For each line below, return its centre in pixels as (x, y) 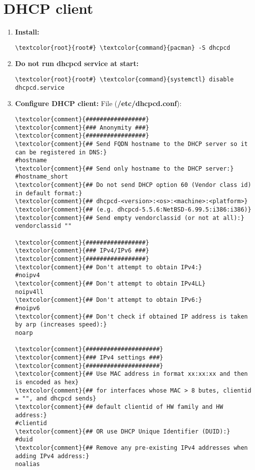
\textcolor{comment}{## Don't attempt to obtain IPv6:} (109, 300)
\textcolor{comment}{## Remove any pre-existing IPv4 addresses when (131, 448)
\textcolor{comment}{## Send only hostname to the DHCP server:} (124, 168)
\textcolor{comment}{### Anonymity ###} (82, 127)
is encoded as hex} (47, 382)
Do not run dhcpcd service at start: (77, 63)
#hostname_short (42, 177)
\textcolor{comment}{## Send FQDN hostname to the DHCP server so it (131, 144)
